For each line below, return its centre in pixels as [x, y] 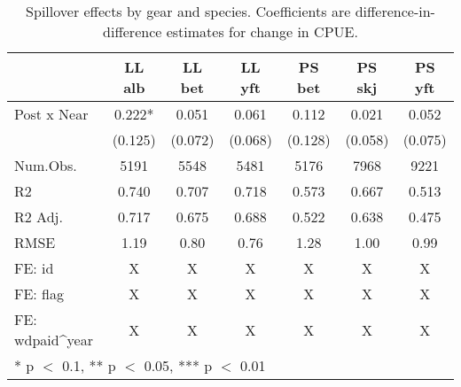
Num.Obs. [46, 165]
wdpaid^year [54, 340]
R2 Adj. [39, 217]
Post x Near [51, 114]
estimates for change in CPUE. [262, 31]
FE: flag [39, 294]
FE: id [34, 268]
